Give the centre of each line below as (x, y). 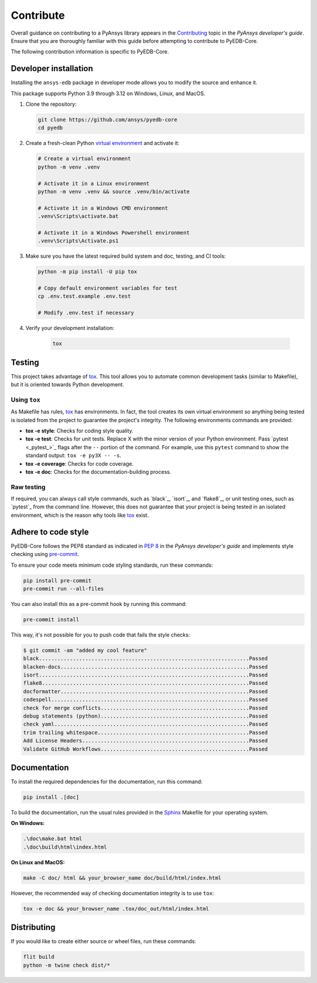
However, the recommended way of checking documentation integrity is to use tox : (112, 893)
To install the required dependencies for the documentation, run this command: (107, 782)
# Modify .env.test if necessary (86, 313)
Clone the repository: (51, 104)
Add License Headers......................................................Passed (146, 741)
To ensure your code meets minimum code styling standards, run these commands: (112, 565)
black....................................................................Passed (146, 659)
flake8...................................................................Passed (146, 683)
